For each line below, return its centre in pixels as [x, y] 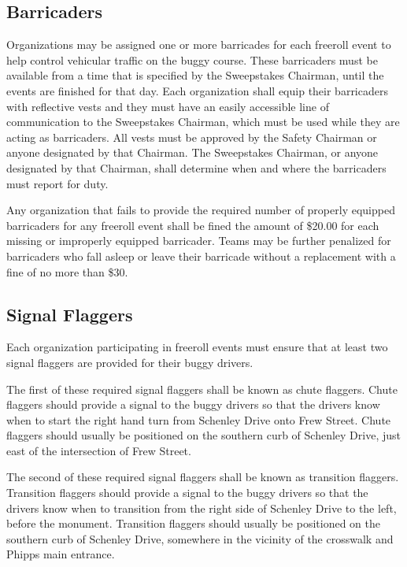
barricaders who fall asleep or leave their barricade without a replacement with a [201, 256]
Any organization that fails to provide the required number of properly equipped [201, 210]
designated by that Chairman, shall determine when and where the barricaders [196, 167]
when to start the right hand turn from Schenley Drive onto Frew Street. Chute [199, 419]
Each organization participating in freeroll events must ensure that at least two [197, 347]
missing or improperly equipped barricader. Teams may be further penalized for [199, 241]
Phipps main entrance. [61, 554]
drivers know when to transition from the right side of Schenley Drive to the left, [202, 508]
